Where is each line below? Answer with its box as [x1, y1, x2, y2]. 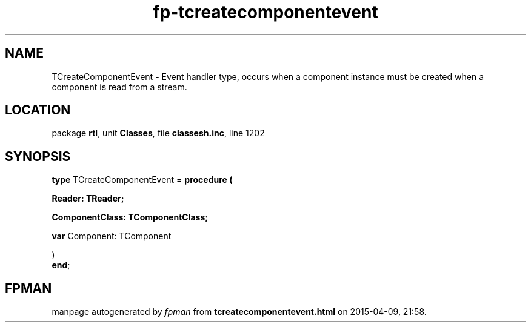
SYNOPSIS [5, 148, 71, 164]
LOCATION [5, 102, 71, 118]
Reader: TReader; [52, 193, 124, 204]
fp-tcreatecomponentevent [153, 2, 378, 22]
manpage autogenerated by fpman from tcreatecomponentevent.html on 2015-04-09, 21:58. [52, 306, 427, 317]
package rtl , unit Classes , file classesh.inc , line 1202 [52, 128, 265, 139]
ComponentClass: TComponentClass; [52, 212, 209, 223]
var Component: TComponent [52, 231, 172, 242]
